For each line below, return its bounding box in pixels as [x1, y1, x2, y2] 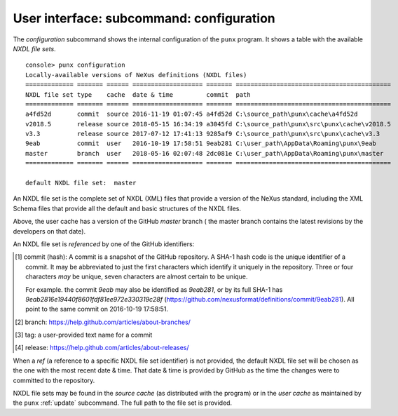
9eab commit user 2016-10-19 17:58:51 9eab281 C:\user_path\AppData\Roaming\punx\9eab [25, 140, 376, 147]
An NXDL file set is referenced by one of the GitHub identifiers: [13, 239, 195, 248]
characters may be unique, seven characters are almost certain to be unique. [25, 272, 248, 281]
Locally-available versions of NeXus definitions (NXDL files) [25, 71, 247, 79]
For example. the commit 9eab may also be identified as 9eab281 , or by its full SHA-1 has [25, 285, 283, 294]
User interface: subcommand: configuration [13, 11, 276, 26]
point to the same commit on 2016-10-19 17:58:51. [25, 305, 168, 314]
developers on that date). [13, 227, 86, 235]
